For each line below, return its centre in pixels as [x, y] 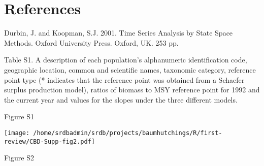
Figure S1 [19, 117]
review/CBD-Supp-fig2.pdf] [49, 141]
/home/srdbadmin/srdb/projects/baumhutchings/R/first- [128, 133]
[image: [17, 133]
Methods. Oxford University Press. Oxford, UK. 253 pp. [91, 42]
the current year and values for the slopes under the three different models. [121, 99]
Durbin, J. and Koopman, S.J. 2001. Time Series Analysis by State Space [119, 33]
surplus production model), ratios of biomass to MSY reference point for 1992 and [132, 90]
